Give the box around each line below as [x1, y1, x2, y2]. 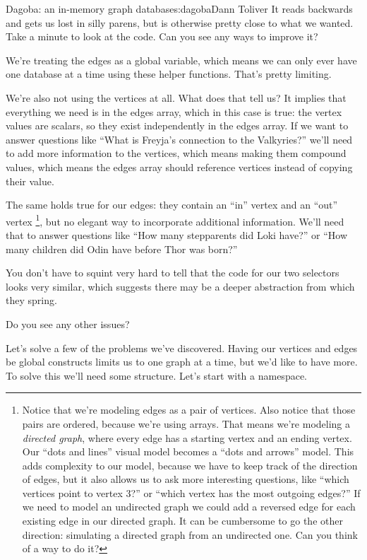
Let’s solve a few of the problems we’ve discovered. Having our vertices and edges [6, 340, 358, 355]
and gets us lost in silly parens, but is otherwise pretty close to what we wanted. [6, 15, 354, 30]
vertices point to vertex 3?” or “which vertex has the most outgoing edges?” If [22, 485, 361, 500]
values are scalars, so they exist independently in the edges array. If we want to [6, 118, 349, 133]
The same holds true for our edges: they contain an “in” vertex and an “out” [6, 197, 338, 212]
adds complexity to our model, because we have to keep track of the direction [22, 457, 358, 472]
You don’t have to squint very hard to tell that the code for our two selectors [6, 265, 339, 280]
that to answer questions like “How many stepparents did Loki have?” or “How [6, 227, 348, 242]
